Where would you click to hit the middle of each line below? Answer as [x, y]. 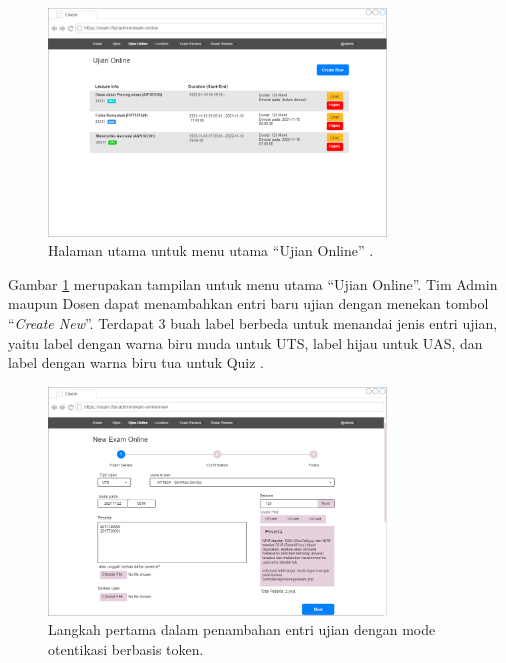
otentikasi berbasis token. [126, 648]
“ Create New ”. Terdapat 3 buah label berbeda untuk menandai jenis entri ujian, [253, 322]
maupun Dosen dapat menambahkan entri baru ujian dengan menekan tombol [248, 303]
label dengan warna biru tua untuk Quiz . [136, 362]
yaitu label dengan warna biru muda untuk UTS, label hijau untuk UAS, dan [245, 342]
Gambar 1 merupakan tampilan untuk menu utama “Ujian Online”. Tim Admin [253, 283]
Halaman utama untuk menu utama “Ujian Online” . [211, 250]
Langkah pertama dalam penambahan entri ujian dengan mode [242, 629]
